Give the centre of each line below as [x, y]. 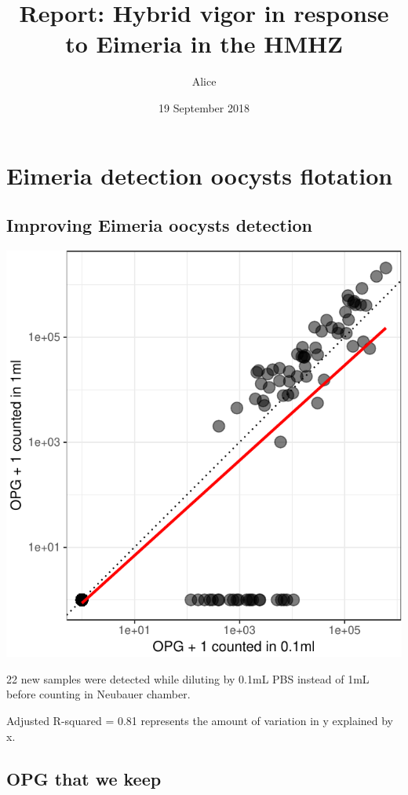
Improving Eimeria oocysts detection [159, 225]
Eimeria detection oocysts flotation [200, 175]
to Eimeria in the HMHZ [204, 44]
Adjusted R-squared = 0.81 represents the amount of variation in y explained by [200, 720]
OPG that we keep [84, 778]
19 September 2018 [204, 107]
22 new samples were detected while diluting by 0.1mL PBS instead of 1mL [188, 678]
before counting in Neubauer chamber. [98, 694]
